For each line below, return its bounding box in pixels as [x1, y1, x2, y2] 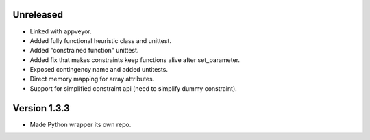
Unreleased [12, 9, 64, 20]
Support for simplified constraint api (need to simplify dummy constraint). [29, 84, 238, 92]
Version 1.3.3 [12, 102, 70, 114]
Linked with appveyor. [29, 27, 92, 36]
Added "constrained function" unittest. [29, 46, 139, 55]
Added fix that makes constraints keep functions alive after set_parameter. [29, 55, 240, 64]
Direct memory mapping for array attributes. [29, 75, 155, 83]
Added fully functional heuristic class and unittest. [29, 36, 171, 44]
